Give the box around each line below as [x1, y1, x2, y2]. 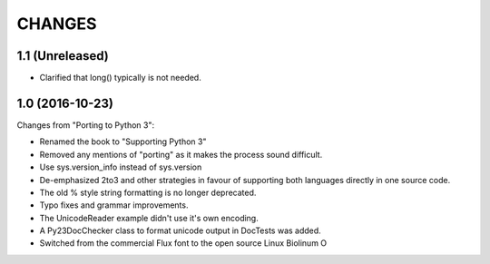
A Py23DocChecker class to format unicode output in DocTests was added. [39, 225, 321, 236]
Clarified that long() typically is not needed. [39, 73, 201, 83]
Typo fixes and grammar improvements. [39, 200, 189, 210]
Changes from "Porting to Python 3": [16, 119, 155, 131]
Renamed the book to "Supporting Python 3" [39, 136, 207, 147]
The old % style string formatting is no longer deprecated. [39, 187, 257, 198]
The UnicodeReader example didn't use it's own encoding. [39, 212, 259, 223]
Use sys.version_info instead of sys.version [39, 161, 202, 172]
